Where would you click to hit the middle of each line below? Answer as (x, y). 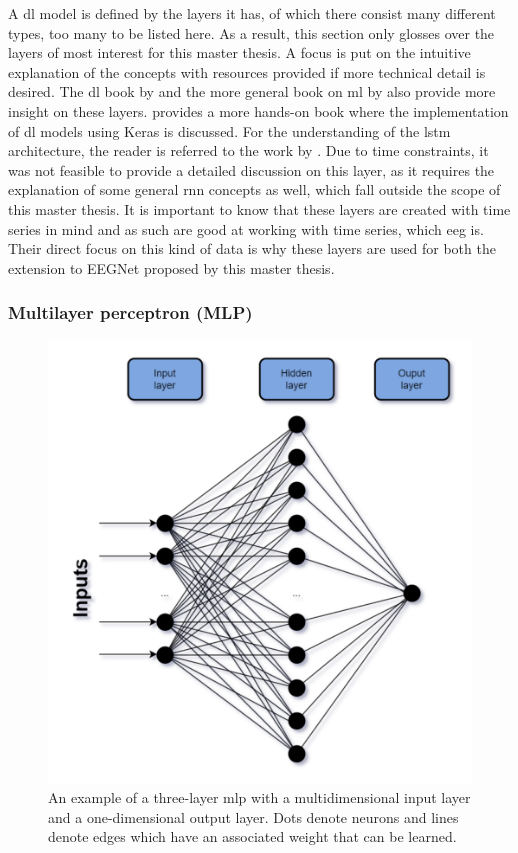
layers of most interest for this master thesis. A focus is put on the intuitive (239, 52)
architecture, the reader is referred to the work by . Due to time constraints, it (248, 150)
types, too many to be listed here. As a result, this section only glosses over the (251, 32)
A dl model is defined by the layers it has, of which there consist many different (252, 13)
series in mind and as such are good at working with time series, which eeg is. (246, 228)
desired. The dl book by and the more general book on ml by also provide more (252, 91)
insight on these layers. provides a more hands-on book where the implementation (258, 110)
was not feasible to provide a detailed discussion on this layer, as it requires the (251, 169)
